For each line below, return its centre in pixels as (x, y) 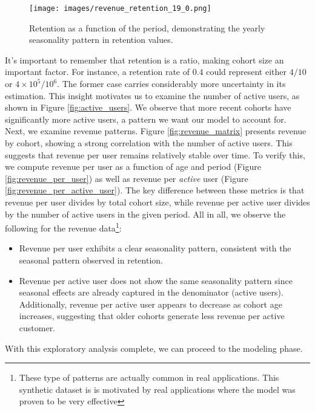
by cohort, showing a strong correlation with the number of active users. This (149, 143)
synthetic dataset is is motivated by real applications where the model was (157, 389)
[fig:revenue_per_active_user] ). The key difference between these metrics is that (155, 190)
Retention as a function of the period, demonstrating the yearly (147, 28)
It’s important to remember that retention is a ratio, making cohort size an (144, 60)
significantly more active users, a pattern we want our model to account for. (146, 119)
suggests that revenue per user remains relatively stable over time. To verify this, (155, 154)
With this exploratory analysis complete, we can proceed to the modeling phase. (154, 348)
